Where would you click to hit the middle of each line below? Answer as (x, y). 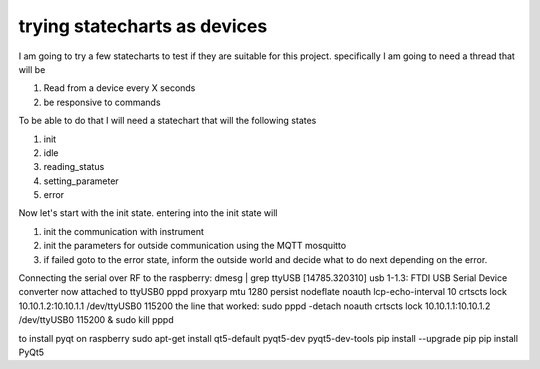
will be (32, 69)
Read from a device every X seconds (119, 88)
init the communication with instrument (124, 231)
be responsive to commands (102, 102)
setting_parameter (81, 181)
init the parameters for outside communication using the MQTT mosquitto (195, 246)
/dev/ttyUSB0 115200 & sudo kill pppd (96, 320)
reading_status (74, 167)
